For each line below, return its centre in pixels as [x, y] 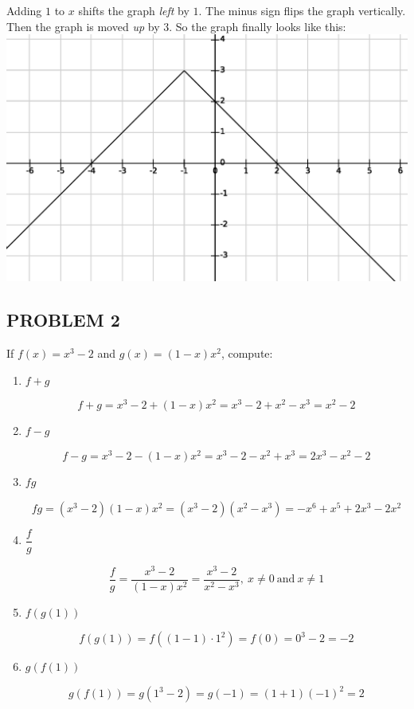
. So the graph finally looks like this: [258, 26]
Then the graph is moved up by [83, 26]
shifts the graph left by [134, 10]
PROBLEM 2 [63, 320]
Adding [24, 10]
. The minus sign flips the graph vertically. [302, 10]
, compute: [247, 353]
